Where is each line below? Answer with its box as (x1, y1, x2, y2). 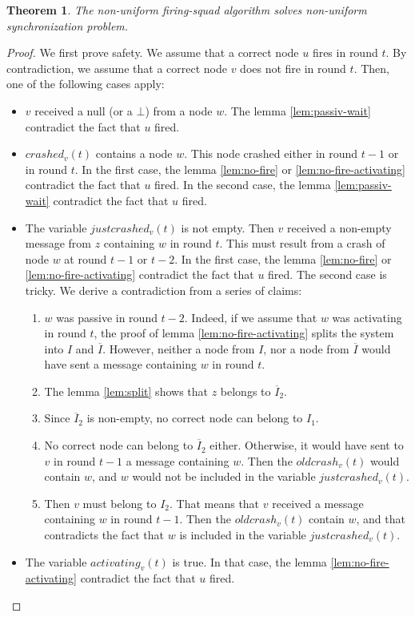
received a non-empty (287, 219, 392, 236)
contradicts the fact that (44, 526, 165, 543)
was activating (332, 308, 402, 325)
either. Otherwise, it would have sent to (209, 437, 404, 454)
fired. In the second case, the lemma (154, 176, 331, 193)
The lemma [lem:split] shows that (44, 382, 208, 399)
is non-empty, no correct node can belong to (86, 409, 303, 426)
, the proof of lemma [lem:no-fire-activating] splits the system (94, 325, 394, 341)
